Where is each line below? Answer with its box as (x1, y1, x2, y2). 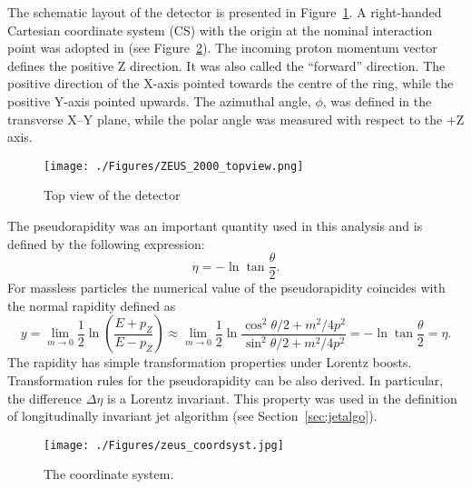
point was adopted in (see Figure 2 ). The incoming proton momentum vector (7, 38, 437, 57)
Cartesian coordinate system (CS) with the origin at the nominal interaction (7, 20, 433, 39)
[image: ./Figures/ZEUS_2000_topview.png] (44, 159, 304, 173)
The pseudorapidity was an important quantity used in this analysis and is (7, 216, 423, 235)
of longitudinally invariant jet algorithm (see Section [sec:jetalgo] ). (7, 406, 378, 425)
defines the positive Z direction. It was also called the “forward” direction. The (7, 55, 446, 75)
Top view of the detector (44, 185, 181, 205)
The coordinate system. (44, 464, 174, 484)
